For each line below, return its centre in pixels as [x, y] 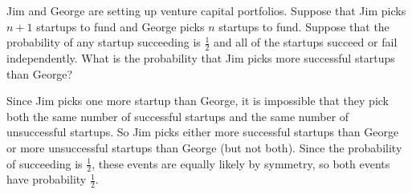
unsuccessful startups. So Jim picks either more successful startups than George [203, 132]
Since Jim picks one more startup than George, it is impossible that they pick [198, 101]
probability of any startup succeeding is [104, 42]
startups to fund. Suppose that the [304, 26]
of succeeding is [45, 163]
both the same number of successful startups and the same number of [178, 116]
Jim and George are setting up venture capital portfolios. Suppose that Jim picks [206, 10]
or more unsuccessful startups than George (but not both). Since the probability [204, 147]
